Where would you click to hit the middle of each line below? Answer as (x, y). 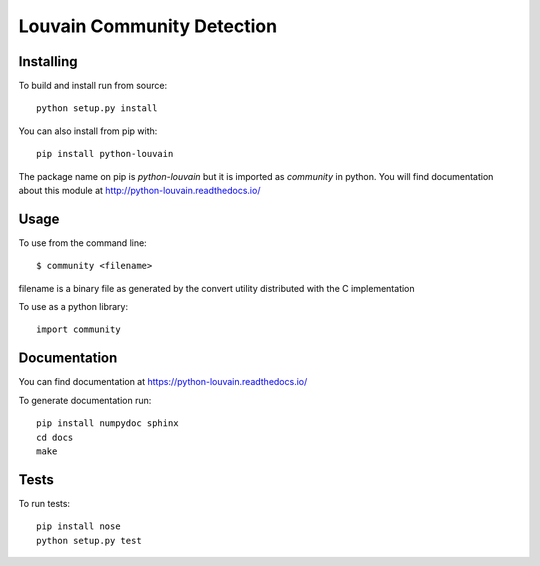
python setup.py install (97, 108)
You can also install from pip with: (88, 131)
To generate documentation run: (85, 400)
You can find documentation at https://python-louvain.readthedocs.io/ (163, 382)
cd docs (55, 437)
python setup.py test (89, 540)
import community (78, 329)
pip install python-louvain (105, 154)
